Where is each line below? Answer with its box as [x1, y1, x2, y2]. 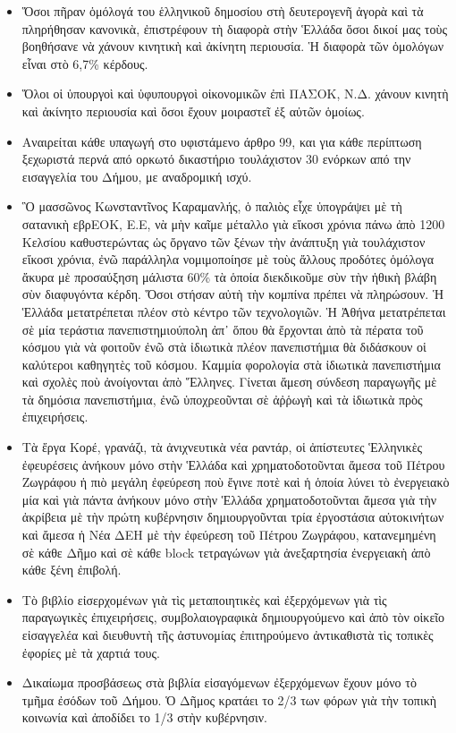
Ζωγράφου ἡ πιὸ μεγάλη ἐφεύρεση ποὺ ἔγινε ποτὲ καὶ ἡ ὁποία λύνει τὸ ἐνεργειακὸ [21, 473, 450, 491]
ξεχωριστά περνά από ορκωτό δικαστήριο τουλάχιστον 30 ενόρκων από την [21, 149, 411, 168]
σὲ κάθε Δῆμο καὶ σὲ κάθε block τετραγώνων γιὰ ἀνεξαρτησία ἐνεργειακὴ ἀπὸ [21, 542, 431, 561]
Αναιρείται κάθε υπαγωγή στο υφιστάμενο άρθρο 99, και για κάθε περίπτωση [21, 132, 422, 150]
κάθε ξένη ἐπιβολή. [21, 560, 122, 579]
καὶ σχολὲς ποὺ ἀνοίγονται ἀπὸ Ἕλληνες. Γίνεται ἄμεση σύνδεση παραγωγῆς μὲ [21, 372, 437, 391]
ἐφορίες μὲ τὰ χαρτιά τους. [21, 643, 160, 661]
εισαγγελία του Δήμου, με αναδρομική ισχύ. [21, 166, 252, 185]
